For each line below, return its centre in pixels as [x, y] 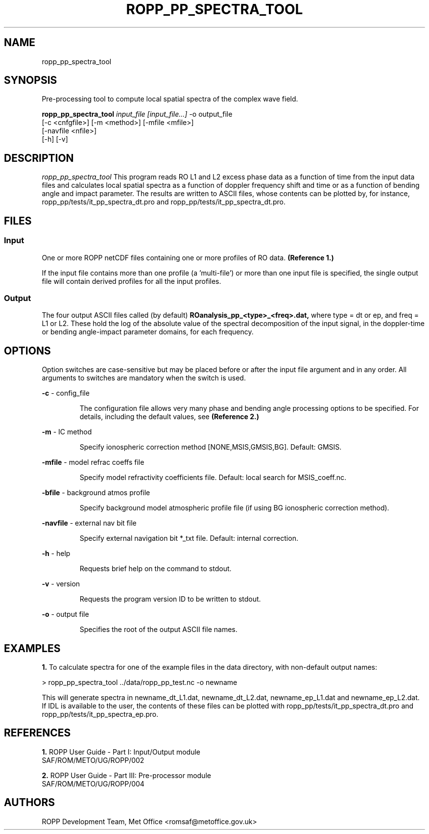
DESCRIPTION [39, 158]
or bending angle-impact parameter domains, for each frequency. [148, 332]
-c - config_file [66, 393]
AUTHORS [30, 803]
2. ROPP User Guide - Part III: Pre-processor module [126, 775]
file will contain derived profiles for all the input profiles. [131, 281]
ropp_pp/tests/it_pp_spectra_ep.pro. [100, 714]
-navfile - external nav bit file [89, 523]
